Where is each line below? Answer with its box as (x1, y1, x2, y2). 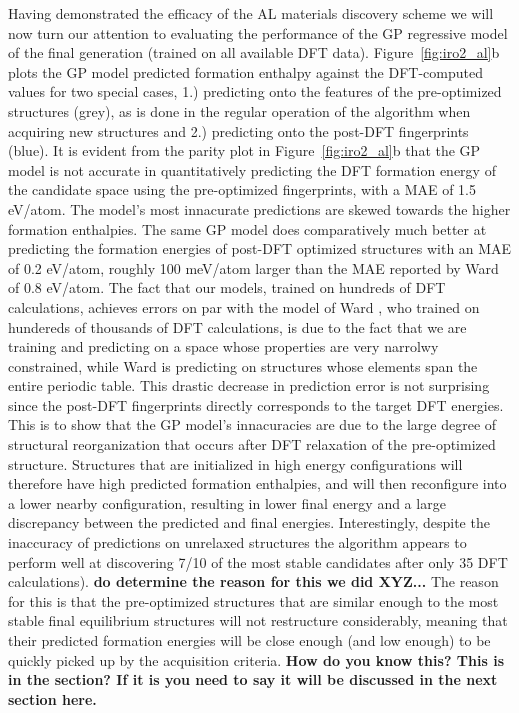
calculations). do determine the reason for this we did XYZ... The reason (8, 571, 499, 592)
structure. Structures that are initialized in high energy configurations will (8, 453, 463, 474)
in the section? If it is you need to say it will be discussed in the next (8, 669, 498, 690)
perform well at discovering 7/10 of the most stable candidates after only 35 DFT (8, 551, 508, 572)
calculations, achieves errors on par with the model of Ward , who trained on (8, 296, 480, 317)
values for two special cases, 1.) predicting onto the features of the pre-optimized (8, 81, 502, 102)
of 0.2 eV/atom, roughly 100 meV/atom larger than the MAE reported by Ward (8, 257, 499, 278)
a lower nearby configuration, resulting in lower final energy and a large (8, 492, 446, 513)
